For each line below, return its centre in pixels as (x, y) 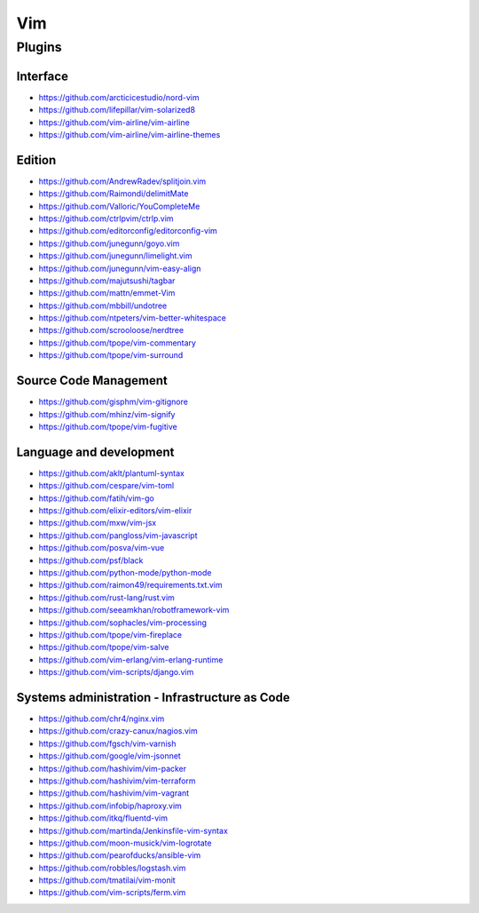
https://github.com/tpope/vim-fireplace (110, 634)
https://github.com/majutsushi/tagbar (107, 281)
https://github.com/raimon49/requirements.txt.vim (131, 585)
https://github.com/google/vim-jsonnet (110, 756)
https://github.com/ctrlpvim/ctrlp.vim (106, 218)
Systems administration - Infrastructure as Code (153, 697)
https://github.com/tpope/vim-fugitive (108, 426)
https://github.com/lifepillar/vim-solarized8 (117, 110)
